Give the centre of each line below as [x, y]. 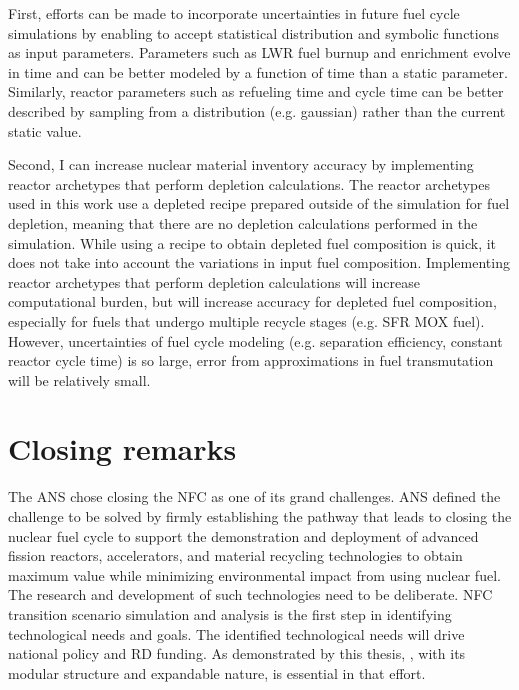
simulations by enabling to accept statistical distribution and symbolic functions [254, 32]
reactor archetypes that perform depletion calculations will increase [214, 281]
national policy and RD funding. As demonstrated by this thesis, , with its [237, 653]
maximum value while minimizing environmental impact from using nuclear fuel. [254, 574]
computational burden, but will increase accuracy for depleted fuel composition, [252, 301]
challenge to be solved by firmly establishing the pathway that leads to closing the [260, 516]
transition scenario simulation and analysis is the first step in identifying [230, 613]
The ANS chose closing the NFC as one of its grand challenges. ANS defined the [254, 496]
